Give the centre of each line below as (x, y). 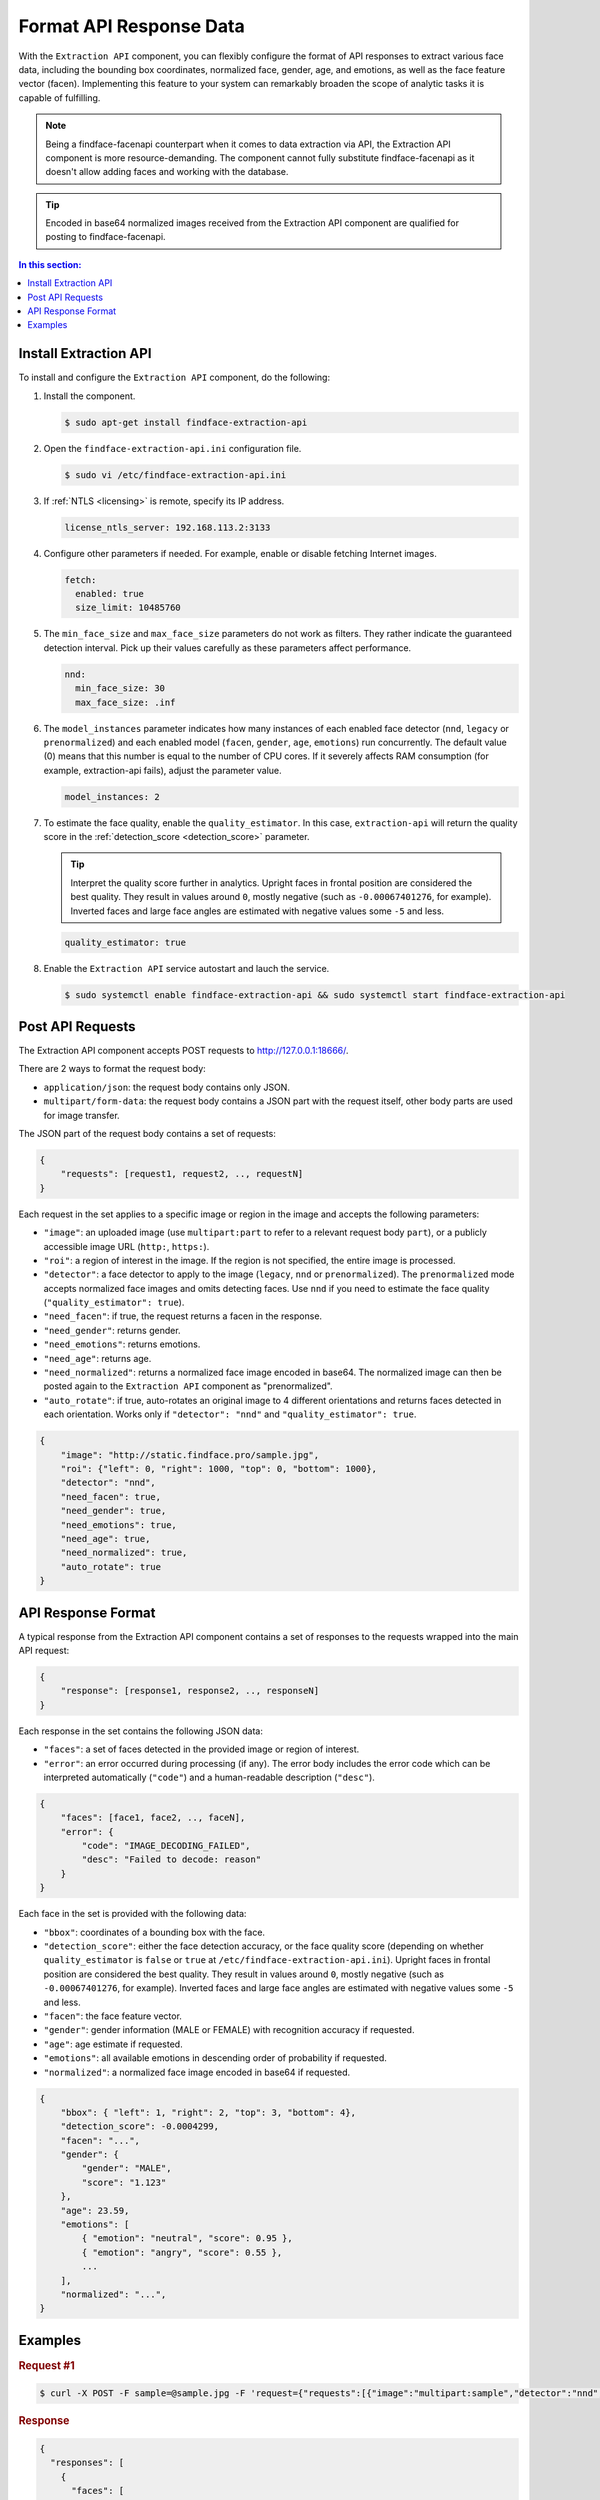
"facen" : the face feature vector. (112, 2016)
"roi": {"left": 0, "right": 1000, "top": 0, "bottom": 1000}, (219, 1468)
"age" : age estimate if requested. (113, 2044)
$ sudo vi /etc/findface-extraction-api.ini (175, 474)
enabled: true (110, 593)
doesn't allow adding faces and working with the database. (167, 172)
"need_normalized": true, (124, 1553)
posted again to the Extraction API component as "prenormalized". (188, 1386)
